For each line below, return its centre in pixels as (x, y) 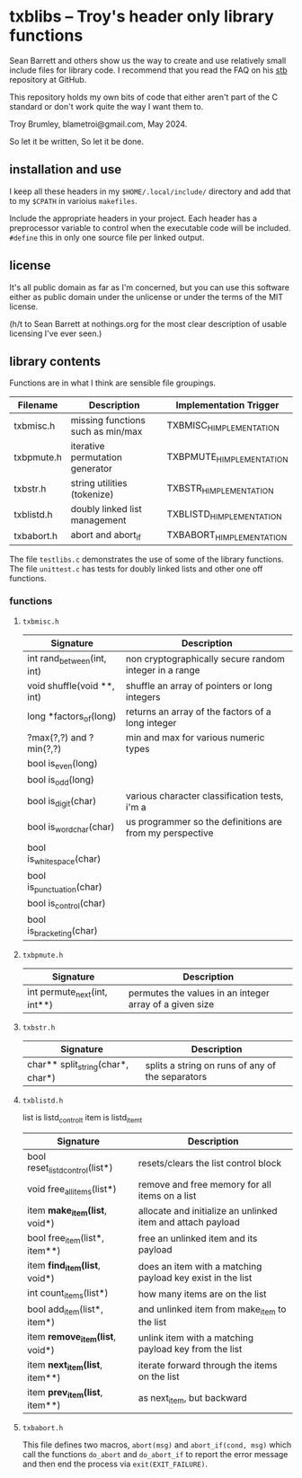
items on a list (167, 1195)
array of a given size (171, 1004)
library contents (55, 361)
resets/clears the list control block (209, 1163)
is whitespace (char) (64, 860)
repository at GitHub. (48, 79)
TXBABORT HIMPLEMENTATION (227, 535)
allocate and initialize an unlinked (208, 1211)
